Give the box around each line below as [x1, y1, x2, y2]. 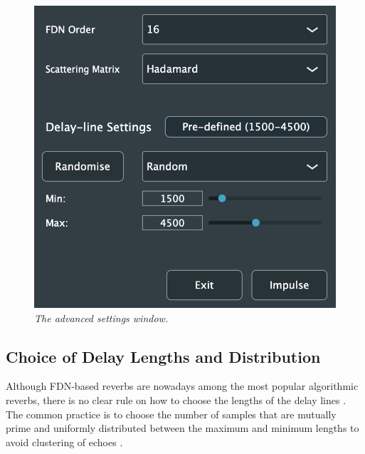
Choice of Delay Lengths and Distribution [6, 345, 321, 367]
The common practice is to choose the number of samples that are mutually [6, 406, 337, 421]
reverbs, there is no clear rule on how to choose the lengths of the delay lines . [6, 392, 347, 407]
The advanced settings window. [34, 310, 169, 325]
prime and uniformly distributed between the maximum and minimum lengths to [6, 421, 359, 435]
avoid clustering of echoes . [6, 434, 123, 449]
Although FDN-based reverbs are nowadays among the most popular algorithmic [6, 378, 359, 393]
